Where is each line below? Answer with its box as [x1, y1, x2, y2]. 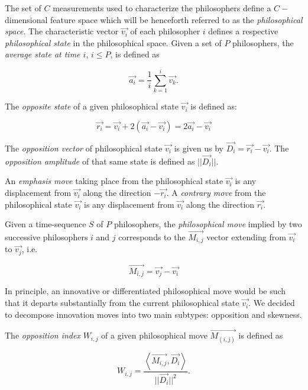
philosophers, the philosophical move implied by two [114, 218, 302, 230]
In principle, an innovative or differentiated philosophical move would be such [5, 285, 286, 297]
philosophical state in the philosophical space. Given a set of [5, 36, 222, 49]
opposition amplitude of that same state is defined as [5, 154, 195, 167]
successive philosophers [5, 230, 88, 243]
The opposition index [5, 329, 80, 341]
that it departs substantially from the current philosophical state [5, 296, 239, 309]
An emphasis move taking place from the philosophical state [5, 175, 223, 187]
